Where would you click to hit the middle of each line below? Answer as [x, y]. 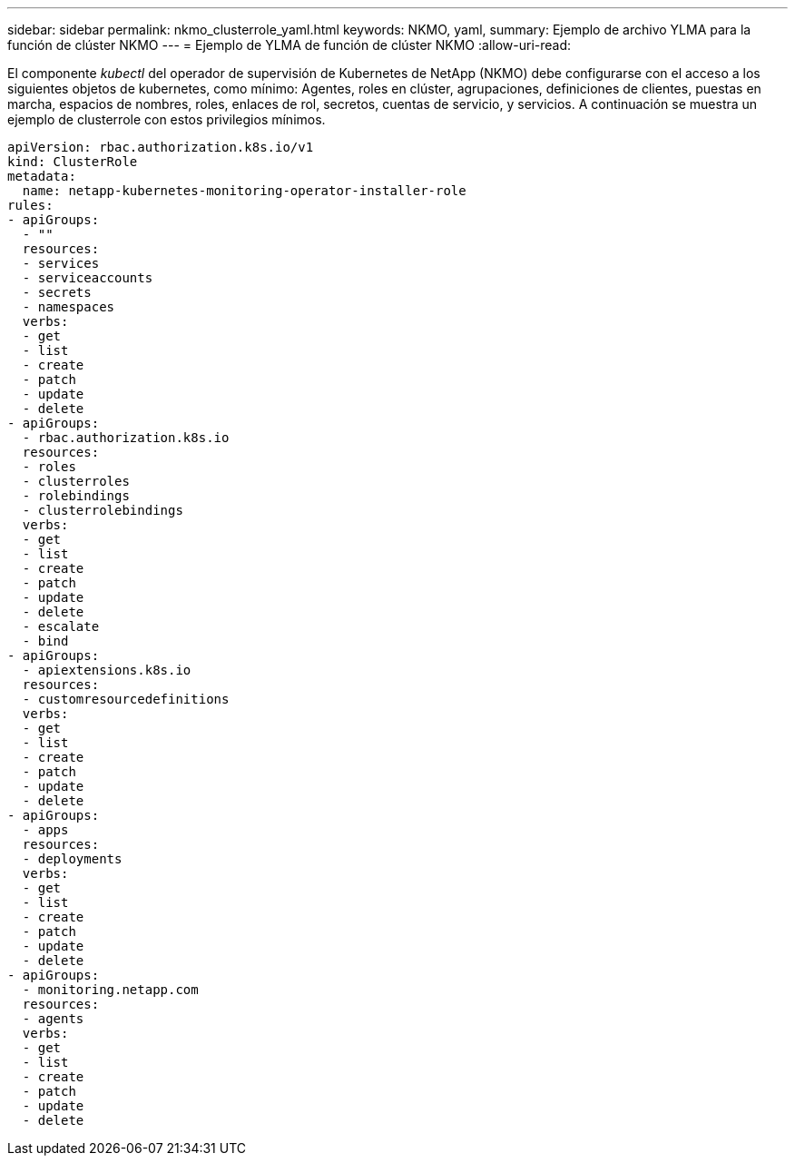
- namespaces [69, 307]
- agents [53, 1019]
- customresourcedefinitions [126, 699]
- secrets [57, 292]
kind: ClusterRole [73, 162]
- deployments [72, 859]
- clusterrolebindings [103, 510]
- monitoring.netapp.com [110, 990]
